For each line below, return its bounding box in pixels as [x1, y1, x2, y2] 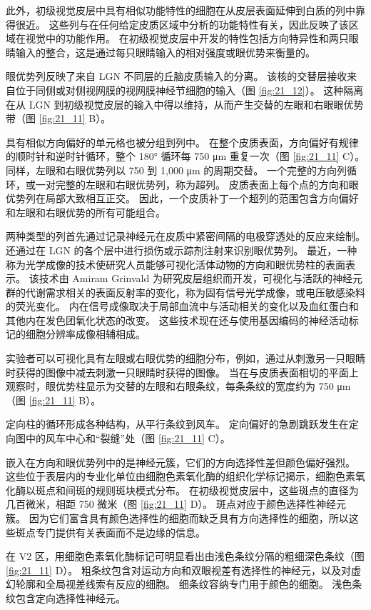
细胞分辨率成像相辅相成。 [25, 326, 146, 341]
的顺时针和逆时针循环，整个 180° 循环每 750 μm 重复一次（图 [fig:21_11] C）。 [6, 149, 365, 164]
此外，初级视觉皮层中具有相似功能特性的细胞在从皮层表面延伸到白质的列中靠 [6, 3, 365, 17]
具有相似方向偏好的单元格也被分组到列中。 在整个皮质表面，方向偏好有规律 [6, 134, 359, 149]
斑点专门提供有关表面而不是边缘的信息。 [15, 524, 205, 539]
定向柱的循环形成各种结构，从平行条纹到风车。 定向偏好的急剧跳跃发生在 [6, 416, 349, 431]
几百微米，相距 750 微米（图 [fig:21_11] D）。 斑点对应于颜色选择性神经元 [6, 496, 346, 511]
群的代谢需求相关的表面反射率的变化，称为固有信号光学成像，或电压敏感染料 [6, 284, 365, 299]
